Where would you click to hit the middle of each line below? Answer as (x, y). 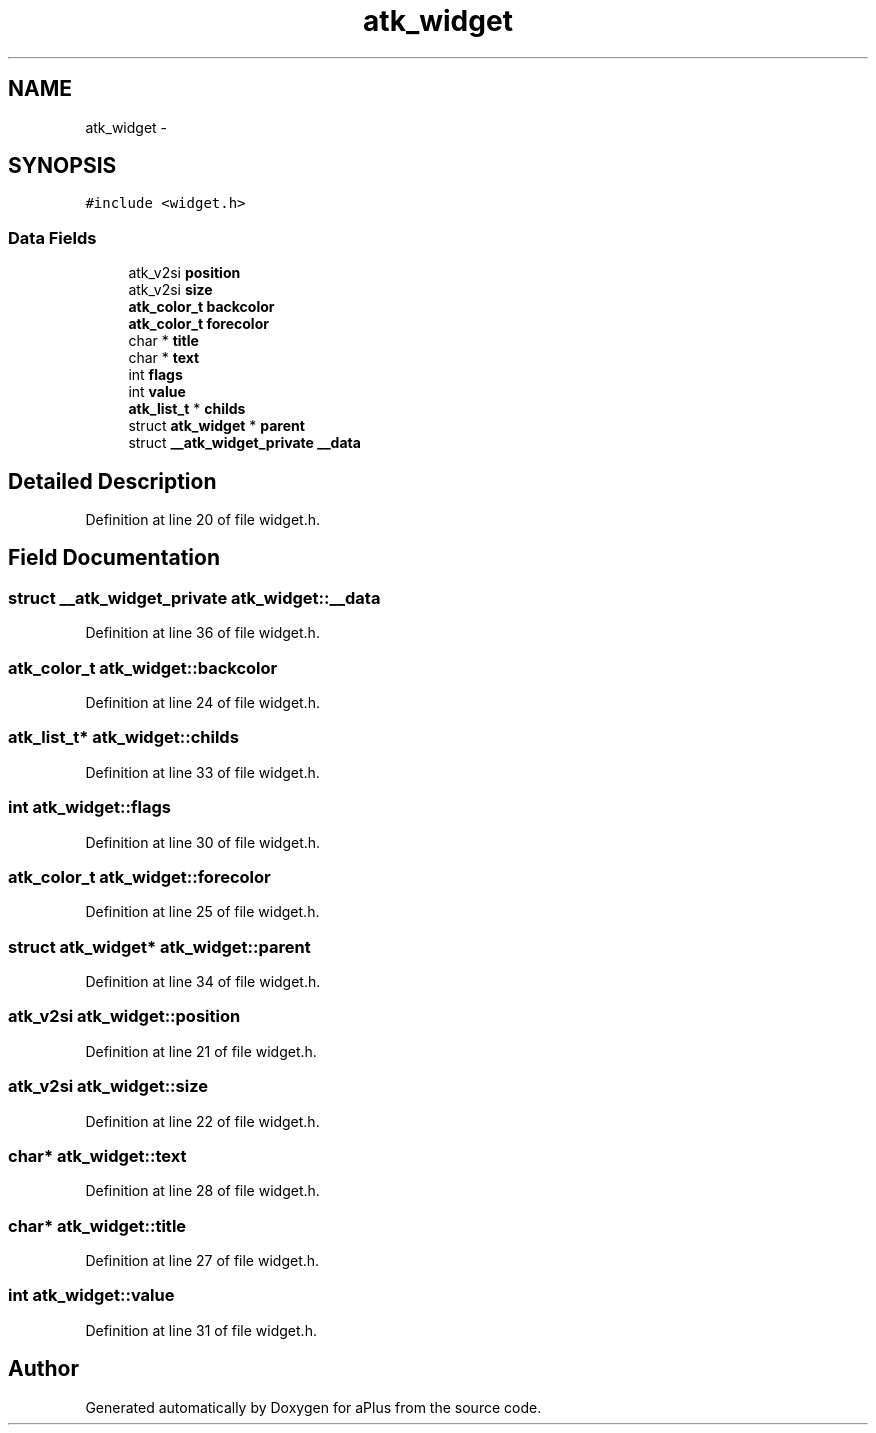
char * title (163, 341)
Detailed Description (112, 481)
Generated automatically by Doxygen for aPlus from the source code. (313, 1407)
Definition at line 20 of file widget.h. (202, 520)
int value (157, 392)
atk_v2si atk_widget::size (108, 1086)
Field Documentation (114, 558)
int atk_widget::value (91, 1295)
